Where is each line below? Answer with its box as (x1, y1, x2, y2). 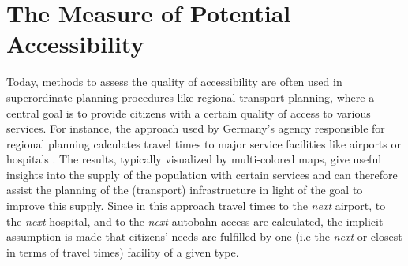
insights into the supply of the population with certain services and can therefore (6, 166, 398, 182)
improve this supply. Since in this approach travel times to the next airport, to (6, 197, 386, 214)
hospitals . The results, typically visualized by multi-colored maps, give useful (6, 151, 382, 167)
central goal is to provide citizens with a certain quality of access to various (6, 104, 371, 121)
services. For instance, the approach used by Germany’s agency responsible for (6, 120, 385, 137)
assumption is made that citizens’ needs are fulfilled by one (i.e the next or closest (6, 228, 402, 245)
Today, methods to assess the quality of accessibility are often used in (6, 73, 342, 90)
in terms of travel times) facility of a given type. (6, 243, 239, 260)
